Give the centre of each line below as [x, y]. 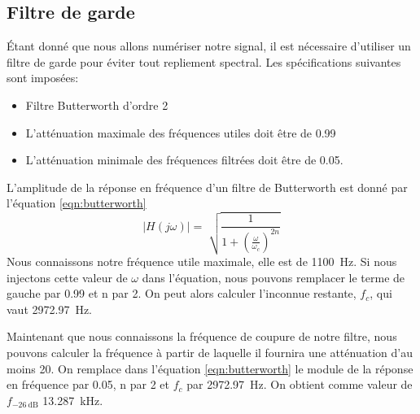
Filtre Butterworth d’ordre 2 [97, 105]
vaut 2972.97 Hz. [49, 309]
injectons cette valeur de [67, 277]
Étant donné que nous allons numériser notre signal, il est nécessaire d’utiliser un [209, 46]
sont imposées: [43, 78]
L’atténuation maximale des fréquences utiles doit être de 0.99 [181, 132]
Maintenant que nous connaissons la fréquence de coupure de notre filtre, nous [202, 336]
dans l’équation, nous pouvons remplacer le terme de [273, 277]
